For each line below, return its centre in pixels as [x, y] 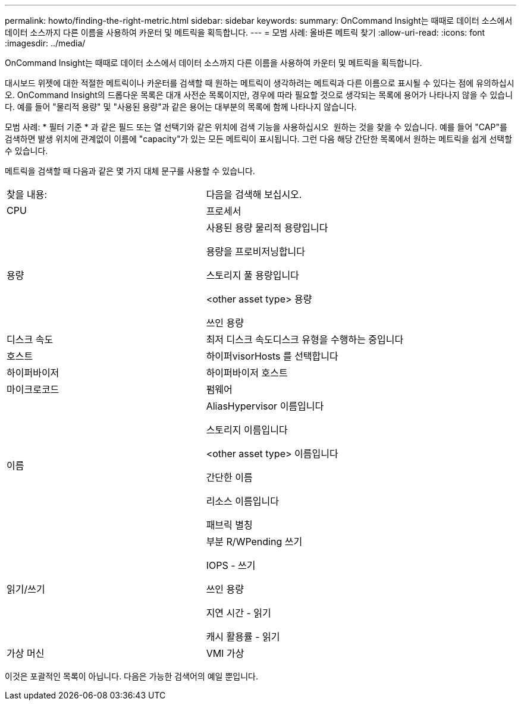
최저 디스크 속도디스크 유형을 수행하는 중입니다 [305, 339]
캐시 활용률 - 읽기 [243, 637]
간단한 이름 [229, 477]
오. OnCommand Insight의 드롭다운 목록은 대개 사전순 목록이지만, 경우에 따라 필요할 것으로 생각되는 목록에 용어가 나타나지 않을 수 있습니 [259, 95]
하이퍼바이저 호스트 [247, 373]
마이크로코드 [33, 389]
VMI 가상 [225, 653]
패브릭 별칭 [229, 525]
